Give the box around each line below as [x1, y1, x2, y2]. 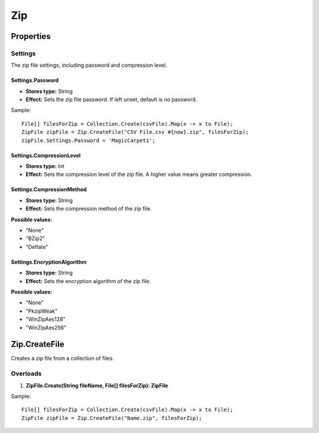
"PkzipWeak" [25, 307, 58, 314]
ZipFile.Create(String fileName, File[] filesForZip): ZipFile [25, 382, 168, 389]
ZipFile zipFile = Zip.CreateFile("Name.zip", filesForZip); [21, 415, 202, 421]
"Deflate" [25, 243, 48, 250]
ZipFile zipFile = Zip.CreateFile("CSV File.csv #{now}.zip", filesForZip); [21, 129, 249, 136]
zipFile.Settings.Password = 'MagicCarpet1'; [21, 137, 156, 144]
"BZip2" [25, 235, 45, 242]
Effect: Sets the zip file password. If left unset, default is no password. [25, 96, 197, 103]
